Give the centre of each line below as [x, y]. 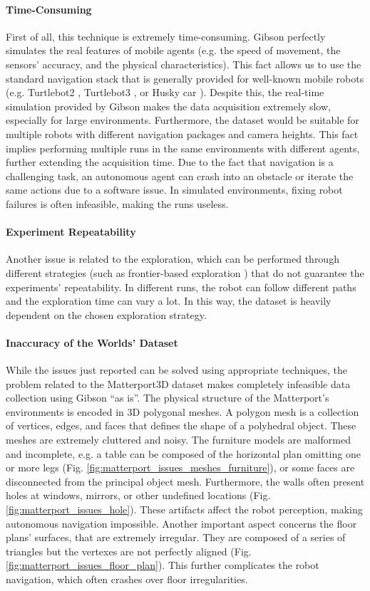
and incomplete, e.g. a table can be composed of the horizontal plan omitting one [183, 453]
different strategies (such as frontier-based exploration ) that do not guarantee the [185, 272]
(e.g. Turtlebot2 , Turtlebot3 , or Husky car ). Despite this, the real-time [165, 92]
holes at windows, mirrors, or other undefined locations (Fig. [138, 495]
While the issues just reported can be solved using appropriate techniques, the [177, 370]
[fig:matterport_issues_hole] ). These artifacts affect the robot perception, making [184, 509]
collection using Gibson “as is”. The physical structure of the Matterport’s [168, 398]
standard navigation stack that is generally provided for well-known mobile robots [185, 78]
